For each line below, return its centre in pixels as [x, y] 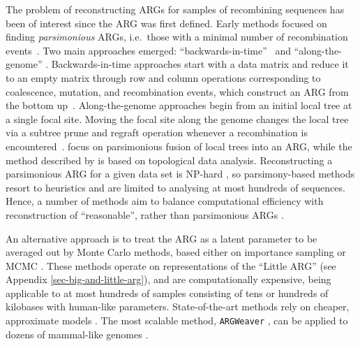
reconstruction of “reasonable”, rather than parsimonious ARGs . [145, 214]
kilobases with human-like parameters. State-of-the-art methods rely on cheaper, [178, 307]
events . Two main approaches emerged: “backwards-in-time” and [149, 50]
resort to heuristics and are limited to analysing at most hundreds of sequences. [175, 187]
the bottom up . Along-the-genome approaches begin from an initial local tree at [179, 105]
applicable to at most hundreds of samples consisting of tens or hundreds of [167, 293]
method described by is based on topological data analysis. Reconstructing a [169, 160]
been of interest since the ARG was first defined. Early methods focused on [166, 23]
